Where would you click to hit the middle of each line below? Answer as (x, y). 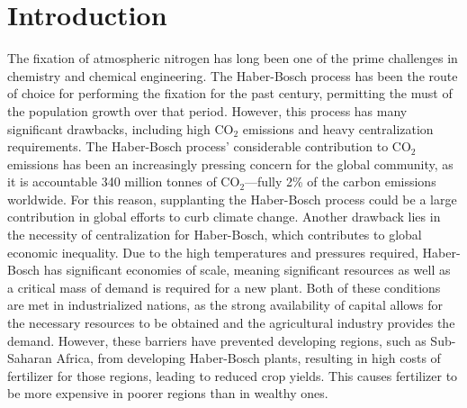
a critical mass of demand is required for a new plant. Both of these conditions (224, 287)
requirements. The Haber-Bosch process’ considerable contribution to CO (209, 146)
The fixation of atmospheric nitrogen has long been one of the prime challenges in (233, 58)
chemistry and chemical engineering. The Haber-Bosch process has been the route (233, 75)
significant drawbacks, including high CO (121, 128)
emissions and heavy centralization (338, 128)
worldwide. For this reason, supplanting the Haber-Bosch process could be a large (232, 199)
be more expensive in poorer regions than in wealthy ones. (168, 393)
